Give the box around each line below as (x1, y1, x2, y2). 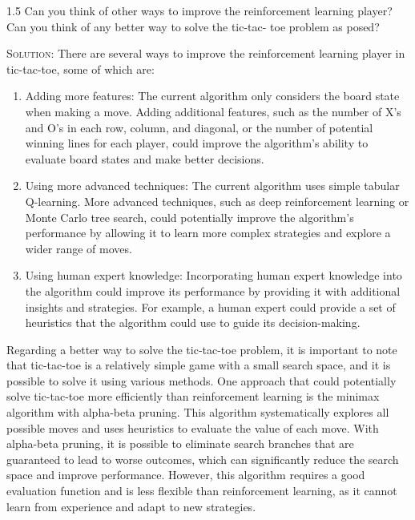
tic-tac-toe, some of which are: (6, 60, 155, 77)
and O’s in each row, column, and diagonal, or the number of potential (25, 119, 373, 135)
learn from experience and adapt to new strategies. (6, 498, 256, 514)
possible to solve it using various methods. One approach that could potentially (6, 372, 397, 389)
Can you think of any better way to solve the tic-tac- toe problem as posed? (6, 18, 380, 34)
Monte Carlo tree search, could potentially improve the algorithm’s (25, 208, 354, 225)
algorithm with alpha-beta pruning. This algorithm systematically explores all (6, 404, 389, 421)
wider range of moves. (25, 240, 132, 256)
